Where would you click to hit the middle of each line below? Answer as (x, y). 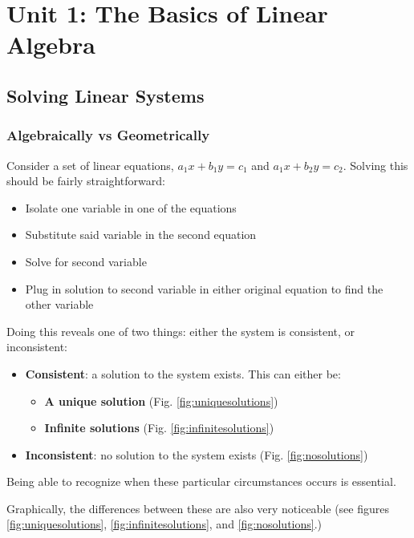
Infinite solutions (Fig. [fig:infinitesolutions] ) (159, 428)
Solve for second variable (86, 261)
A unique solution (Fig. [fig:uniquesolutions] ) (161, 400)
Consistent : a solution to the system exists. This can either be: (183, 373)
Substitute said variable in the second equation (141, 235)
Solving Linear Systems (106, 95)
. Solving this (375, 165)
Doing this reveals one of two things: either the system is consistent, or (181, 331)
